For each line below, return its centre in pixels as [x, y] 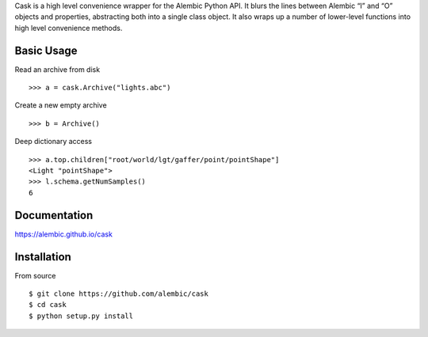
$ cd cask [48, 305]
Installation [43, 257]
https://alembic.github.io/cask [63, 234]
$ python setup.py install [81, 316]
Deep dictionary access [53, 142]
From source [35, 275]
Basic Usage [46, 50]
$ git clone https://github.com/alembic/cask [119, 294]
